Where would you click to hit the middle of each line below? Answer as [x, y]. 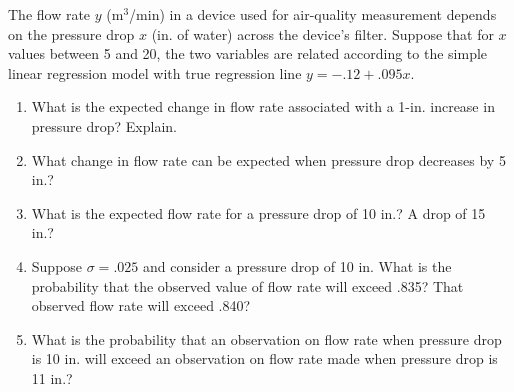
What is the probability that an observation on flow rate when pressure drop [266, 338]
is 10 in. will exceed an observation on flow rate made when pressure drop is [264, 358]
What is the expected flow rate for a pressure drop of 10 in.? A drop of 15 [258, 212]
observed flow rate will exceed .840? [141, 305]
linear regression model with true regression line [155, 72]
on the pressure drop [71, 33]
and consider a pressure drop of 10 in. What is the [297, 265]
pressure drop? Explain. [104, 125]
